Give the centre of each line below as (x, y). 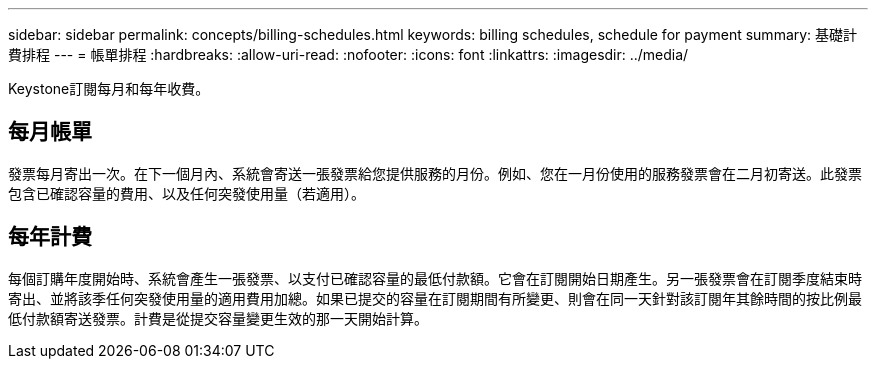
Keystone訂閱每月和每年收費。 (109, 88)
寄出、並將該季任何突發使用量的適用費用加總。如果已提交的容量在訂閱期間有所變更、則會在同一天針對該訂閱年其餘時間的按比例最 (435, 298)
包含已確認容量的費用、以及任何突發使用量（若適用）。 (186, 193)
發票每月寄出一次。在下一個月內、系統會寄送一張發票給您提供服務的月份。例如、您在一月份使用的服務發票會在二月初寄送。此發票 (435, 173)
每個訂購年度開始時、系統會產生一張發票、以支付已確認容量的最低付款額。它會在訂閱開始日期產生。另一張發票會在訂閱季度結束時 (435, 278)
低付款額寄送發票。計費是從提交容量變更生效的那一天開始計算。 (218, 318)
